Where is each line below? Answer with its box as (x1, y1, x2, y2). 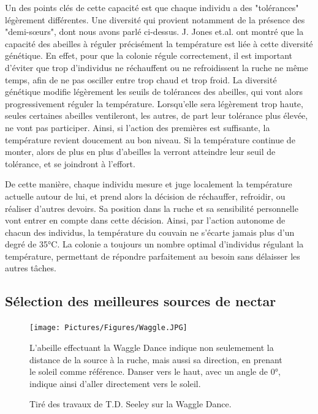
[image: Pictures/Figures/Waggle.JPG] (29, 323, 187, 333)
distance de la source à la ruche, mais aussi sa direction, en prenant (29, 353, 282, 366)
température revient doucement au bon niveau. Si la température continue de (5, 133, 295, 146)
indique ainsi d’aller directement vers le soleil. (29, 377, 201, 390)
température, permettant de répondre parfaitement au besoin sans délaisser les (5, 249, 300, 262)
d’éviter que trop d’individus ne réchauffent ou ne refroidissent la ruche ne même (5, 61, 308, 73)
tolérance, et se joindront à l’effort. (5, 157, 135, 170)
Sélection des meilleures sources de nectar (5, 292, 276, 310)
